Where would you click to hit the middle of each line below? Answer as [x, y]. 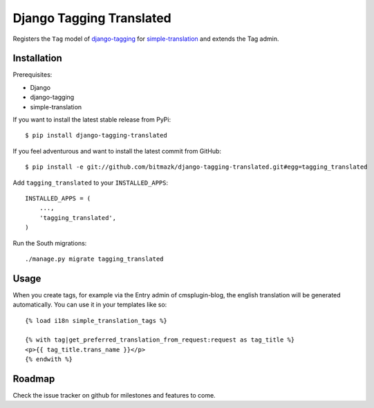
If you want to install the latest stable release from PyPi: [92, 120]
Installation [37, 58]
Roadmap [34, 379]
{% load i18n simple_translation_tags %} [96, 321]
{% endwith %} [49, 359]
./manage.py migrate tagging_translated [94, 259]
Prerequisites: [32, 75]
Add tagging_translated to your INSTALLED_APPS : [91, 183]
